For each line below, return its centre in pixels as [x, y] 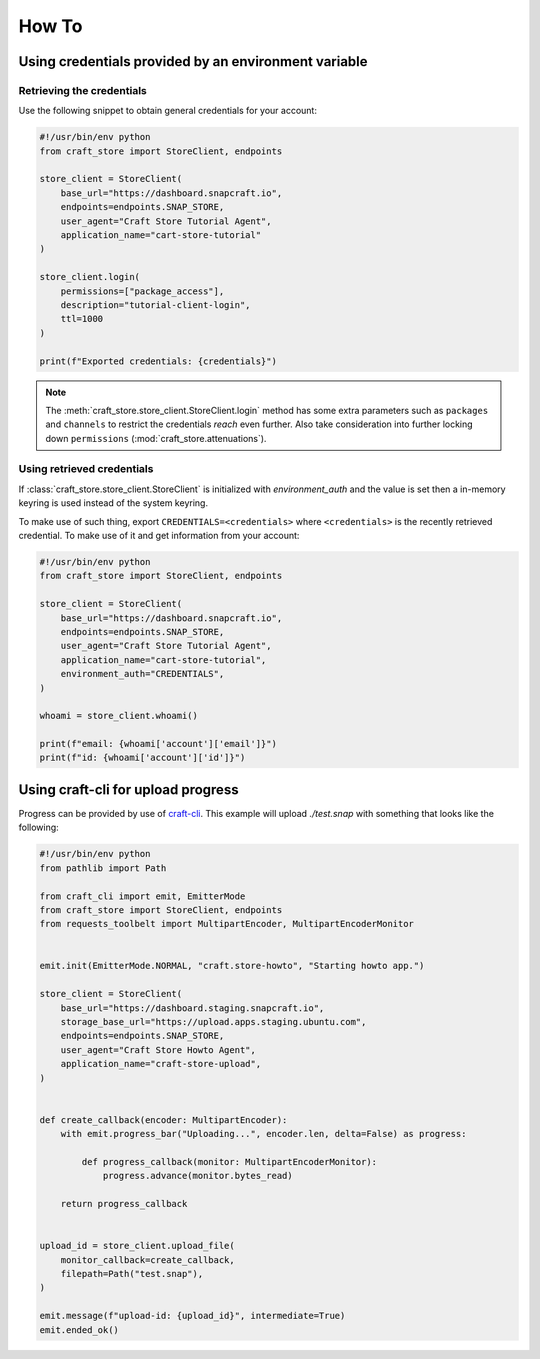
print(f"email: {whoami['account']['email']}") [158, 744]
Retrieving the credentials [82, 90]
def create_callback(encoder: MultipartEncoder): [163, 1119]
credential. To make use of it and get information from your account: [159, 536]
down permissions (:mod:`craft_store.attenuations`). [156, 438]
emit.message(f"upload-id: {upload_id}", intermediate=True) [192, 1316]
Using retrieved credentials [86, 469]
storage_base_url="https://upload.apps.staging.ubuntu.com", [213, 1022]
